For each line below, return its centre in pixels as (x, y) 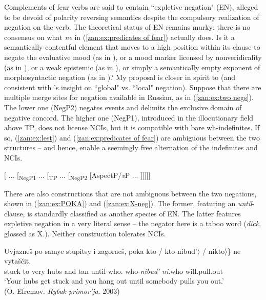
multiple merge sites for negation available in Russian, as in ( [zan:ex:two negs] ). (129, 97)
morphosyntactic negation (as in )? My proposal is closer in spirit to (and (120, 77)
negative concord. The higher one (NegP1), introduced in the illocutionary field (129, 117)
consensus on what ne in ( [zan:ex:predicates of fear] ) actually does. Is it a (119, 37)
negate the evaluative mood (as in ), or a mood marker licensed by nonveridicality (133, 57)
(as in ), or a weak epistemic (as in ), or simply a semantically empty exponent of (132, 67)
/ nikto (213, 251)
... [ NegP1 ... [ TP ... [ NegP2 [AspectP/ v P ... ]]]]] (79, 175)
